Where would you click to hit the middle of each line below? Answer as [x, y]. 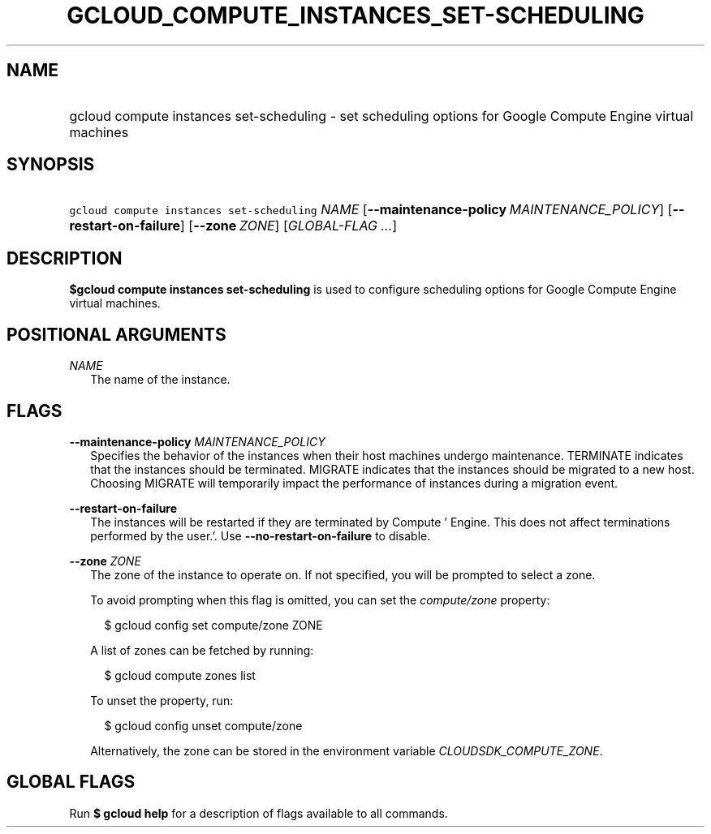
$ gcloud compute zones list [180, 675]
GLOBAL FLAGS [71, 782]
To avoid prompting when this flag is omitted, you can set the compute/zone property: [320, 600]
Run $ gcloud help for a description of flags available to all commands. [259, 813]
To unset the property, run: [162, 700]
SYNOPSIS [51, 165]
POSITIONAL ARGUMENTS [116, 334]
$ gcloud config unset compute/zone [203, 725]
